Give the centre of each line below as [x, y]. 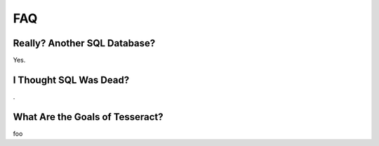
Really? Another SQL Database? [84, 43]
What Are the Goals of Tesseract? [88, 117]
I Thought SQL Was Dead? [71, 80]
